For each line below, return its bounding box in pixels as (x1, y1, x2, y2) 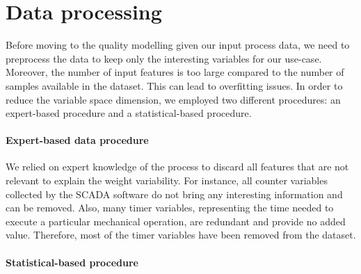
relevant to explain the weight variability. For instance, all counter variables (6, 173, 328, 188)
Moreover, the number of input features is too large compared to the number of (6, 65, 344, 79)
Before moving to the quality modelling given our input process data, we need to (6, 38, 350, 52)
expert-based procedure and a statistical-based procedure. (6, 106, 252, 120)
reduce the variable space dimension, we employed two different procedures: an (6, 92, 341, 106)
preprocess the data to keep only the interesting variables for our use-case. (6, 51, 322, 65)
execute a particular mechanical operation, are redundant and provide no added (6, 213, 346, 228)
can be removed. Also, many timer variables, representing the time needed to (6, 200, 334, 215)
